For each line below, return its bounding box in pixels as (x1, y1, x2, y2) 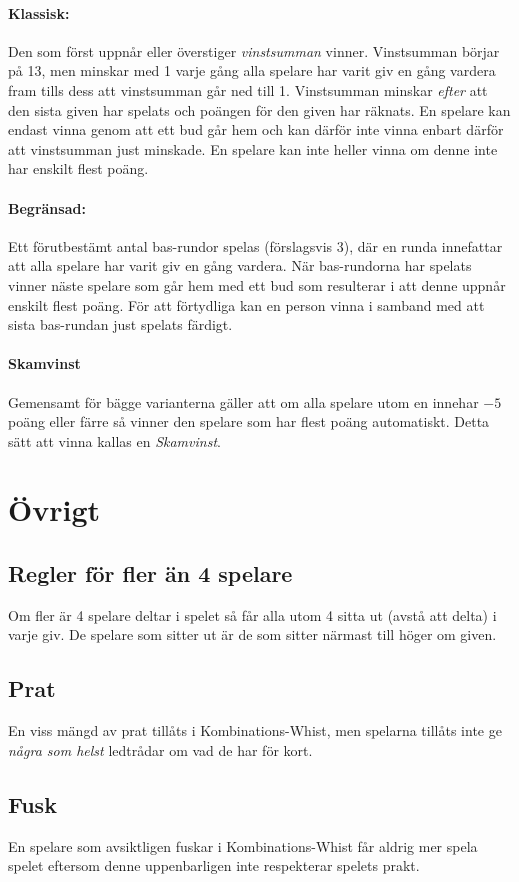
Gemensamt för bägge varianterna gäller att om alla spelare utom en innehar (8, 391, 479, 412)
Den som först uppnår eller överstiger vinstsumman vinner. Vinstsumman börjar (8, 40, 500, 61)
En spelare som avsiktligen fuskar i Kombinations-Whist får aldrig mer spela (8, 835, 478, 856)
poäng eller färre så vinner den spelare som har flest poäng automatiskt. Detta (8, 411, 490, 432)
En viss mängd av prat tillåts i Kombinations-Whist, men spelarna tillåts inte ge (8, 720, 502, 741)
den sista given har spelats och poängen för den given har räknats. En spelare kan (8, 99, 511, 120)
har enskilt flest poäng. (8, 158, 149, 179)
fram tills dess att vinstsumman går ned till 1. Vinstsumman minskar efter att (8, 79, 488, 100)
